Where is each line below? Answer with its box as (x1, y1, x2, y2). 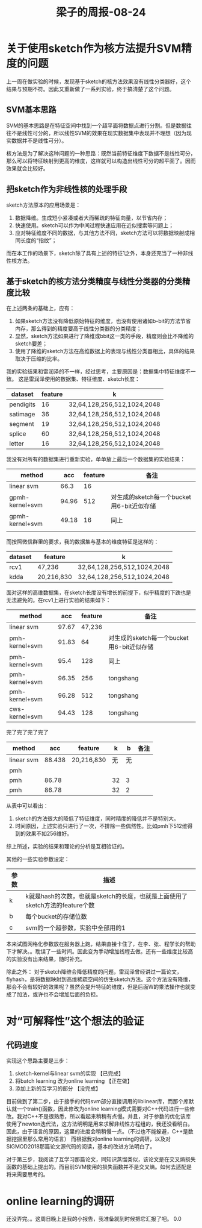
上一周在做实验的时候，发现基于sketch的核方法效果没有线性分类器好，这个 (6, 78, 191, 85)
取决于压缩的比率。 (14, 355, 63, 362)
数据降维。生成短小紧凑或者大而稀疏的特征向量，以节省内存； (14, 214, 168, 221)
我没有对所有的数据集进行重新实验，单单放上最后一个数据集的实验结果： (6, 456, 185, 463)
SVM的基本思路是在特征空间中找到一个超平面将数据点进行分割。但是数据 (6, 122, 187, 129)
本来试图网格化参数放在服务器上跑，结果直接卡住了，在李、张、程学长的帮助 (6, 941, 196, 948)
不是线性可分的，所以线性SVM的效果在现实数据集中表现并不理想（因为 (11, 129, 187, 136)
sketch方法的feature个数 (25, 901, 95, 910)
